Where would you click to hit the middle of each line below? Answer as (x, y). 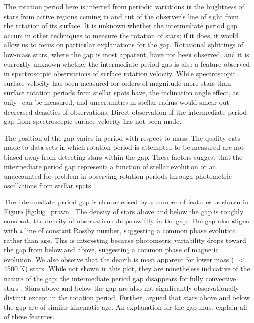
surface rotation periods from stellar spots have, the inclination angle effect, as (121, 92)
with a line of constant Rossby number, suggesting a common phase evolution (120, 231)
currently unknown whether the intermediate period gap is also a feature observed (127, 64)
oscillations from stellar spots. (49, 185)
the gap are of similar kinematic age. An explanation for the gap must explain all (126, 307)
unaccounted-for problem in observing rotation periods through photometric (118, 176)
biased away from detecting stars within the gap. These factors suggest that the (123, 156)
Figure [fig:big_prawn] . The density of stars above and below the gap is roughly (124, 211)
